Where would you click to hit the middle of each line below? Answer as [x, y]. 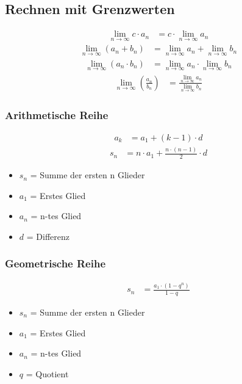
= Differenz [48, 236]
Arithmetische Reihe [57, 114]
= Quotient [47, 373]
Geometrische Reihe [55, 263]
